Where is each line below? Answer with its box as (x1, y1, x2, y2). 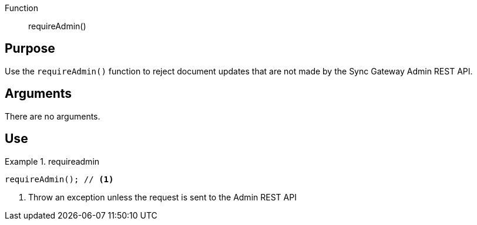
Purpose (5, 41, 55, 56)
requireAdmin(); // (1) (5, 174, 114, 184)
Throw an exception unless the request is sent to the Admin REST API (28, 192, 297, 202)
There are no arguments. (5, 111, 100, 121)
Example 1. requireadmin (5, 156, 100, 166)
